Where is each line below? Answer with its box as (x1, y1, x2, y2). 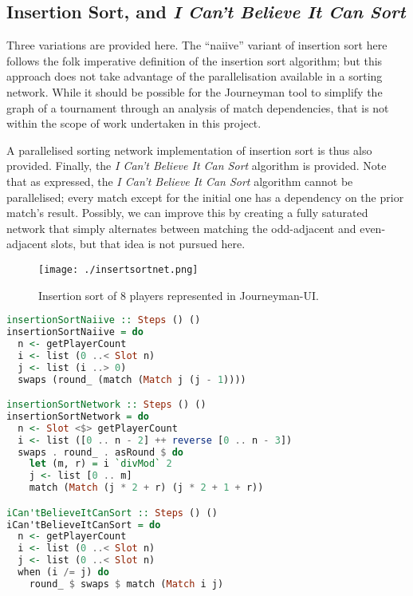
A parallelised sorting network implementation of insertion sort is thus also (6, 141, 372, 158)
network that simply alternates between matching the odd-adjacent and (6, 219, 356, 236)
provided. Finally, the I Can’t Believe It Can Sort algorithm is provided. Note (6, 157, 387, 174)
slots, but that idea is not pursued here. (50, 235, 246, 252)
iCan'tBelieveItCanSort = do (6, 519, 161, 531)
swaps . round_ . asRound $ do (18, 446, 184, 458)
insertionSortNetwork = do (6, 410, 150, 422)
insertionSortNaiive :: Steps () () (6, 314, 201, 326)
